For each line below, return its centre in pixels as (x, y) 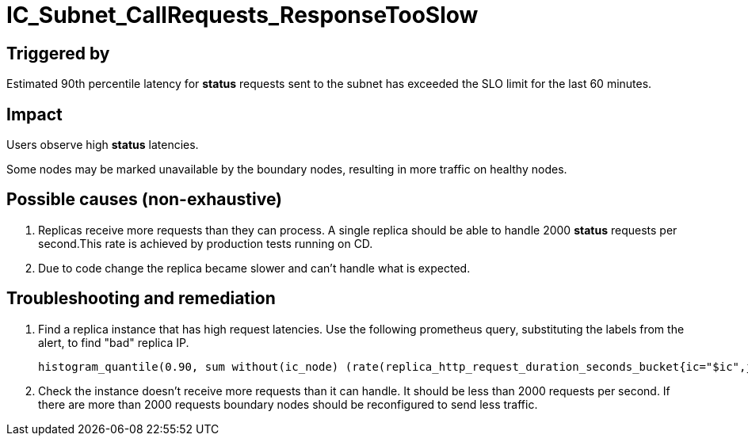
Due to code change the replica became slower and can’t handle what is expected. (254, 268)
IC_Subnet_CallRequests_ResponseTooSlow (242, 15)
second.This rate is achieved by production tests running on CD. (206, 243)
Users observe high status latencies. (103, 145)
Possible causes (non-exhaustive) (145, 200)
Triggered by (58, 53)
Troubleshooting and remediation (141, 299)
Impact (34, 114)
